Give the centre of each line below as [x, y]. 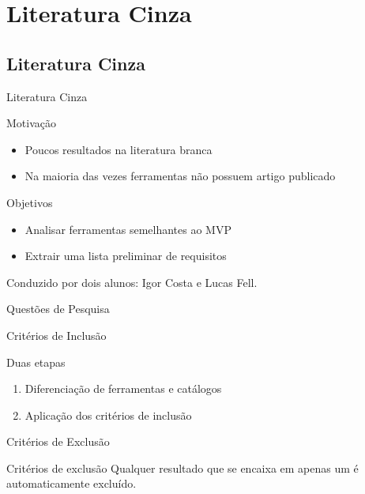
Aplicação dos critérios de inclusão [108, 415]
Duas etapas [36, 362]
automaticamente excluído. [71, 483]
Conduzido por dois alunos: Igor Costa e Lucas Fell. [132, 282]
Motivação [31, 123]
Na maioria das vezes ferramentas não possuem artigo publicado [180, 176]
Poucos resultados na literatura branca [119, 149]
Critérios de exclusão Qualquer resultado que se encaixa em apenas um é [182, 468]
